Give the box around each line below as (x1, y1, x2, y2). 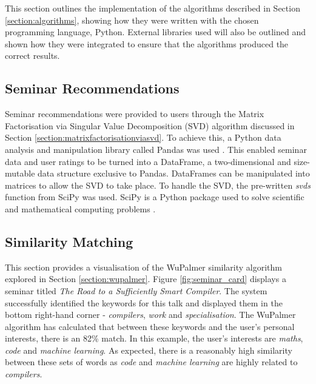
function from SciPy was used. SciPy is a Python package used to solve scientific (5, 190, 304, 203)
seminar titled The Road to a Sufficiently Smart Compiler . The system (5, 284, 267, 297)
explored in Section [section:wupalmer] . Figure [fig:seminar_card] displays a (5, 272, 286, 285)
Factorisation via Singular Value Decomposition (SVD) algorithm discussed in (5, 119, 295, 132)
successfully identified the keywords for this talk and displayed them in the (5, 296, 283, 309)
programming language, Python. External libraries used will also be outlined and (5, 25, 306, 38)
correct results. (5, 49, 60, 62)
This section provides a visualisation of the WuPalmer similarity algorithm (5, 260, 283, 273)
